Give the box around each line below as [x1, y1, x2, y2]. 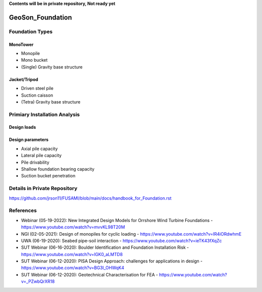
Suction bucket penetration [21, 173, 76, 179]
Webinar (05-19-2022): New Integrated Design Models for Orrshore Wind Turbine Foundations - [21, 217, 213, 223]
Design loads [9, 124, 36, 130]
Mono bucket [21, 57, 48, 63]
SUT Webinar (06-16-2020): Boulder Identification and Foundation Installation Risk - [21, 244, 189, 250]
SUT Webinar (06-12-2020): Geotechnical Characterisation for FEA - [21, 272, 158, 277]
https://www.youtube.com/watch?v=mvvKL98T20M [21, 224, 125, 230]
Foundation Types [9, 28, 53, 35]
